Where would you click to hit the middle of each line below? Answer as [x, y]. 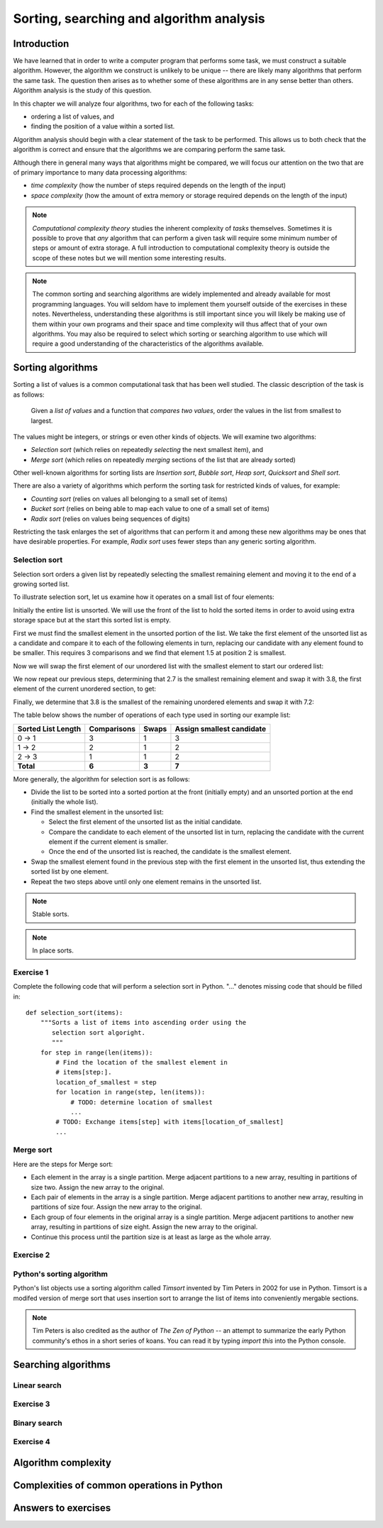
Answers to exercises [62, 1508]
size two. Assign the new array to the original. [98, 1187]
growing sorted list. [41, 584]
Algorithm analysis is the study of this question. [82, 90]
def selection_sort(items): [74, 1013]
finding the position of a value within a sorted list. [103, 126]
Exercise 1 [31, 972]
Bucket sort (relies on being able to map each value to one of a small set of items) [150, 509]
